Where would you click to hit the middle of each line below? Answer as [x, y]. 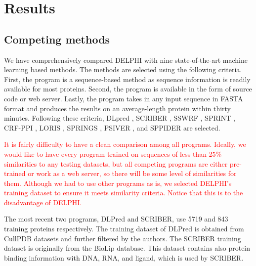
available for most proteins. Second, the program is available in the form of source [128, 89]
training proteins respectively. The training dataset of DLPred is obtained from [124, 229]
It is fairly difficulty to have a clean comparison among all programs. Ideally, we [125, 144]
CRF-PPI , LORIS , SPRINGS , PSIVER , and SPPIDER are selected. [112, 127]
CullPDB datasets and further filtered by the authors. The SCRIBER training [123, 238]
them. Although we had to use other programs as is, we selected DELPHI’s [118, 183]
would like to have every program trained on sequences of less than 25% [113, 154]
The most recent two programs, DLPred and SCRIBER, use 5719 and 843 [116, 219]
